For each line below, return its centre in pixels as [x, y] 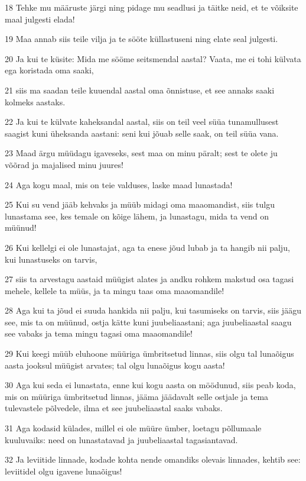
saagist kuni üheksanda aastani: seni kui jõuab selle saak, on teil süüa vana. [142, 133]
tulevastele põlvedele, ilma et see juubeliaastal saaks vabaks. [114, 408]
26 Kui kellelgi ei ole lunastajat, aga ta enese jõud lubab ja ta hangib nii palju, [147, 247]
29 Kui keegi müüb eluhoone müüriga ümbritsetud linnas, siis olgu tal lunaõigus [149, 354]
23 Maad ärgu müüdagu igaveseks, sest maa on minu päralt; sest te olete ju [141, 153]
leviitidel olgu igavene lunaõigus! [64, 471]
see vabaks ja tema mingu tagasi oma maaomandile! [99, 333]
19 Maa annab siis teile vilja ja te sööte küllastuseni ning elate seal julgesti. [141, 39]
